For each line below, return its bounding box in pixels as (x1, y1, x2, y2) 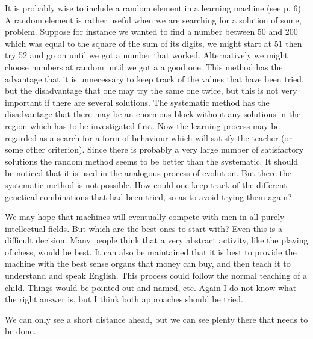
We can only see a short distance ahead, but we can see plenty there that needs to (5, 313, 308, 325)
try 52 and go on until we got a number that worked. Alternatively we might (5, 49, 288, 61)
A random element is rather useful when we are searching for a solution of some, (5, 13, 302, 26)
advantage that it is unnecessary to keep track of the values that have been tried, (5, 72, 304, 85)
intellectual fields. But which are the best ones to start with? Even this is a (5, 222, 282, 234)
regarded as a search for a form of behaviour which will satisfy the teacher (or (5, 131, 292, 144)
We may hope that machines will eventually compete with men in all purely (5, 210, 285, 223)
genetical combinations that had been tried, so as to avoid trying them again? (5, 190, 292, 203)
